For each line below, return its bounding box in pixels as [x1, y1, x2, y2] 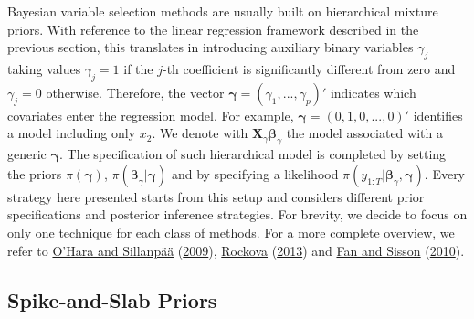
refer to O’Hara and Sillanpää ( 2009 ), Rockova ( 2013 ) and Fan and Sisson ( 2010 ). [7, 240, 465, 260]
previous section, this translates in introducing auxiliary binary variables [7, 37, 414, 57]
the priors [7, 164, 62, 183]
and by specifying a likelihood [171, 164, 339, 183]
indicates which [330, 82, 416, 101]
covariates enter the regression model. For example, [7, 105, 294, 124]
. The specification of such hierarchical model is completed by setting [59, 144, 447, 164]
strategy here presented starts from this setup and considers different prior [7, 186, 425, 206]
